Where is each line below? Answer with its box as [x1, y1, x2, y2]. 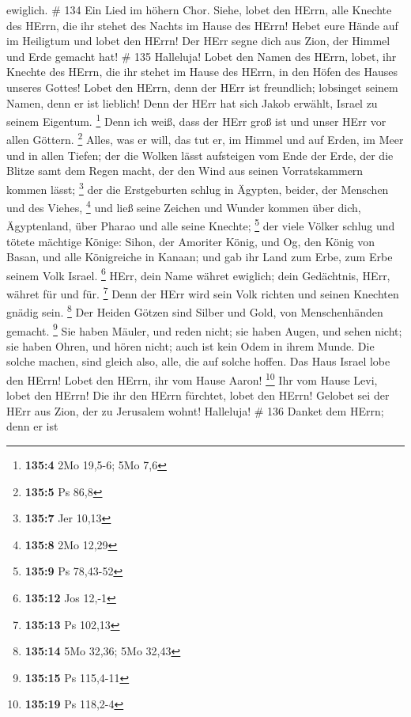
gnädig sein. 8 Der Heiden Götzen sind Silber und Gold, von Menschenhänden [6, 302, 383, 320]
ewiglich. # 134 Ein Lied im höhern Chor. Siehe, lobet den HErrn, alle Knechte [6, 2, 392, 17]
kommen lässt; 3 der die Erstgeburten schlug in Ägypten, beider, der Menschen [6, 178, 389, 197]
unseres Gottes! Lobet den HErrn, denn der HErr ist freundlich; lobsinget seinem [6, 78, 398, 95]
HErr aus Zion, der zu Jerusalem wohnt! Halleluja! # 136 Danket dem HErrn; [6, 402, 384, 419]
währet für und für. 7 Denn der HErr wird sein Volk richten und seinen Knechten [6, 283, 399, 302]
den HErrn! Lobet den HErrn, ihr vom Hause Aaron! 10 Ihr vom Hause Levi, [6, 369, 378, 388]
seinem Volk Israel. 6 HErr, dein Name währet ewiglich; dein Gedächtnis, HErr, [6, 264, 390, 283]
